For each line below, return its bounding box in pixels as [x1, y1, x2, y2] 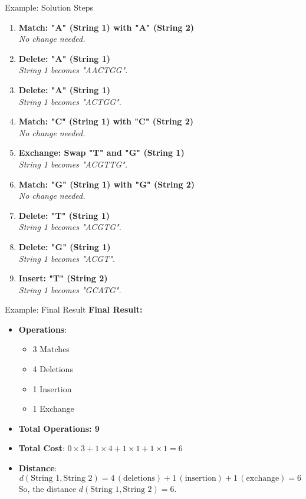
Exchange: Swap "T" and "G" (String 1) [18, 146, 185, 159]
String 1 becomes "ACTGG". [18, 95, 121, 107]
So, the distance [18, 482, 77, 494]
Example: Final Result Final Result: [5, 303, 143, 316]
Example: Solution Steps [5, 1, 94, 13]
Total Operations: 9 [18, 422, 100, 434]
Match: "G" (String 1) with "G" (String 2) [18, 178, 195, 190]
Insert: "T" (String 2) [18, 272, 108, 284]
